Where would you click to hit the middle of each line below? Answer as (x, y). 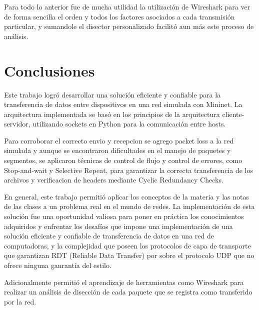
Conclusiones (49, 70)
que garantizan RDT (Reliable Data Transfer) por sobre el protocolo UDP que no (129, 255)
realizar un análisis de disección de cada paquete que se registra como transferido (128, 292)
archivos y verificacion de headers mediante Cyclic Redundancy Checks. (114, 180)
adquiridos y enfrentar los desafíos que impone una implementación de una (118, 226)
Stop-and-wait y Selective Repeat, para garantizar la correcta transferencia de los (128, 170)
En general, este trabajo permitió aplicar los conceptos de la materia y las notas (126, 196)
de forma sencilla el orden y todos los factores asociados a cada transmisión (119, 16)
